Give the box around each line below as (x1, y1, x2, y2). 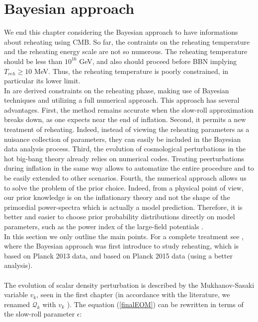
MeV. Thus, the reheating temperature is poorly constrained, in (34, 65, 229, 76)
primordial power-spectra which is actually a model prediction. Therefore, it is (4, 201, 243, 212)
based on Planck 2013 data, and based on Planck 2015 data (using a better (4, 250, 233, 260)
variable (4, 289, 28, 300)
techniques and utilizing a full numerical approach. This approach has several (4, 95, 240, 105)
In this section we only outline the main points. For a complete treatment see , (4, 231, 244, 241)
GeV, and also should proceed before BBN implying (79, 56, 237, 66)
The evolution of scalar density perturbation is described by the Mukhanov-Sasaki (4, 279, 255, 290)
